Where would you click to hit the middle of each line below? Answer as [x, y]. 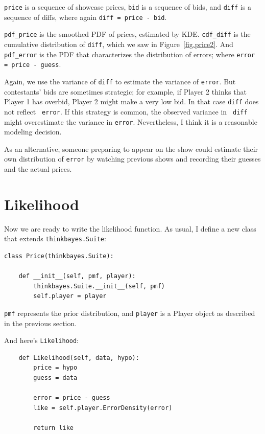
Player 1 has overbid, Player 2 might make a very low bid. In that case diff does [131, 101]
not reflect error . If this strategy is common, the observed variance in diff [126, 111]
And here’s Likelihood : [42, 340]
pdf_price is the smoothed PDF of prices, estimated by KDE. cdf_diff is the [127, 34]
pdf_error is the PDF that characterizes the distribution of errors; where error [130, 54]
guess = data [55, 378]
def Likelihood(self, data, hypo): [79, 358]
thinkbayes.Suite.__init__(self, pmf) [99, 286]
